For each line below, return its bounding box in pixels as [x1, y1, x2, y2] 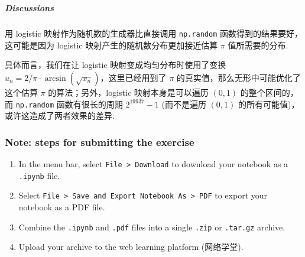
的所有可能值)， [238, 97, 300, 110]
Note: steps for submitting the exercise [5, 134, 194, 149]
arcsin [44, 74, 66, 83]
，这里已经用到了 [100, 71, 167, 83]
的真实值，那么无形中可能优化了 [176, 71, 301, 83]
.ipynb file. [18, 169, 60, 181]
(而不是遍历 [161, 97, 206, 110]
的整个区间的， [240, 86, 298, 98]
